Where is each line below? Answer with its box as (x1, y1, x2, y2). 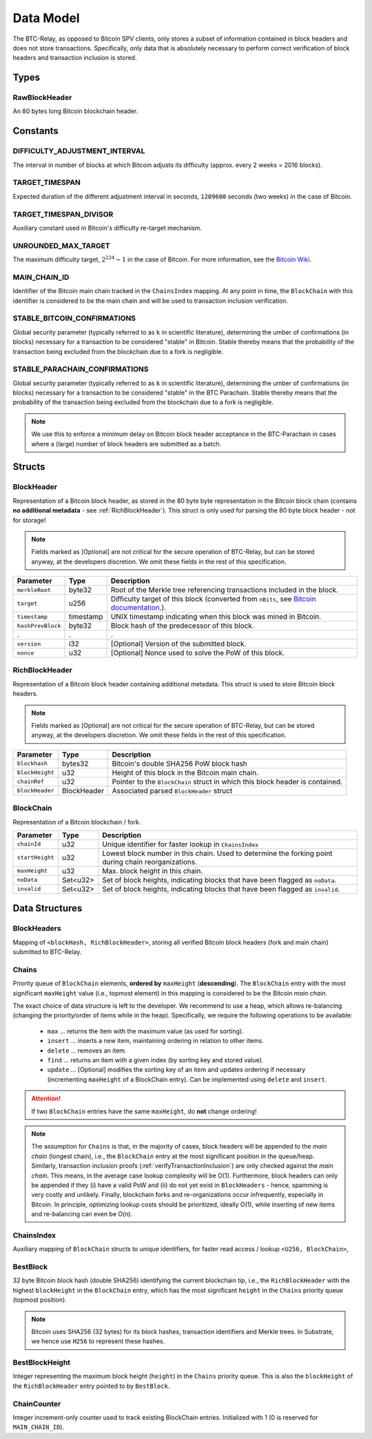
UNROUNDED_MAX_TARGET (12, 241, 110, 250)
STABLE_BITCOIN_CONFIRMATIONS (12, 314, 136, 324)
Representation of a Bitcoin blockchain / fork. (12, 817, 141, 826)
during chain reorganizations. (102, 857, 198, 866)
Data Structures (12, 902, 83, 914)
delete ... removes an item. (47, 1046, 127, 1055)
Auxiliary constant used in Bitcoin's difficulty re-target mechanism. (12, 224, 203, 232)
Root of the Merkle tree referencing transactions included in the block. (110, 585, 339, 595)
